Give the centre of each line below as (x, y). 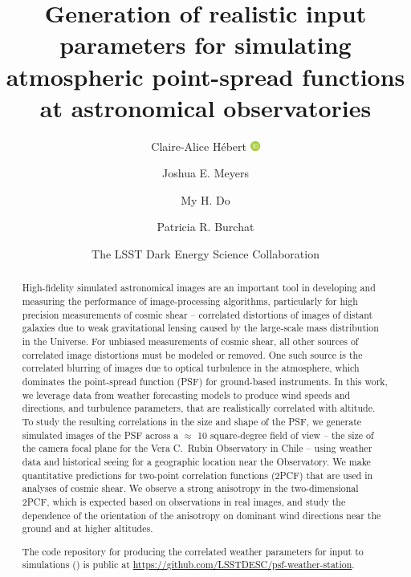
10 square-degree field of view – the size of (286, 435)
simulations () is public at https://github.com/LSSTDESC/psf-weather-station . (188, 565)
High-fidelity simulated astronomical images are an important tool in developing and (199, 288)
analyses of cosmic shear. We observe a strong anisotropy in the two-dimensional (190, 488)
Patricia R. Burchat (205, 227)
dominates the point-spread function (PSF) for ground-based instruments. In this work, (205, 382)
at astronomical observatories (205, 107)
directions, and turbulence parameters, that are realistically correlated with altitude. (199, 408)
